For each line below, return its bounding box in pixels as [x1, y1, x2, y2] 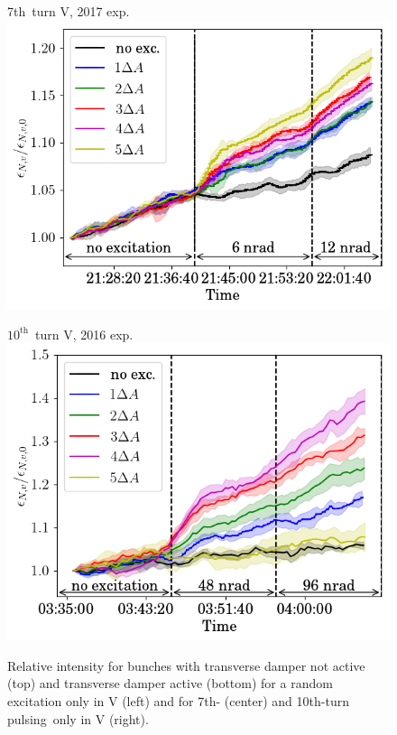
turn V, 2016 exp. [35, 324, 134, 343]
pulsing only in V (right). [7, 709, 149, 728]
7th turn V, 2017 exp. [7, 2, 130, 20]
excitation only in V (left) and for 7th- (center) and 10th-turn [7, 692, 349, 711]
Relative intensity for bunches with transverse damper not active [7, 656, 365, 675]
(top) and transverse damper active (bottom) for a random [7, 674, 333, 693]
